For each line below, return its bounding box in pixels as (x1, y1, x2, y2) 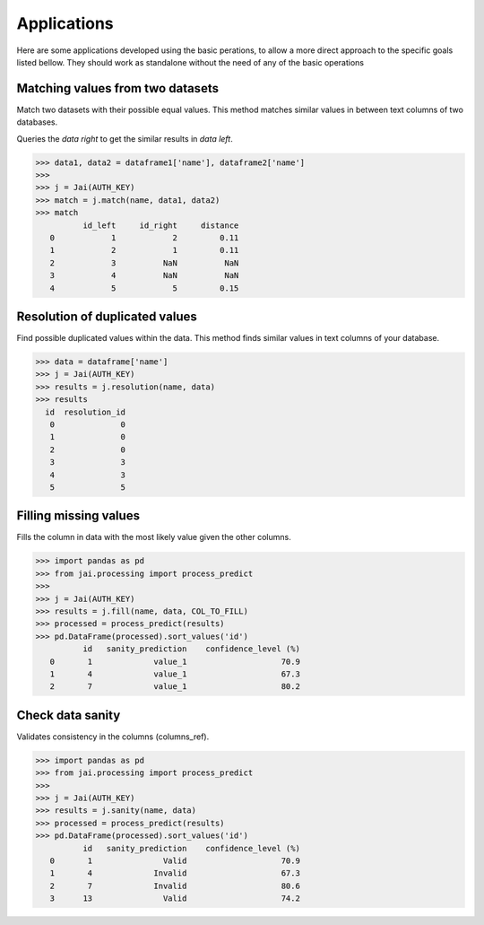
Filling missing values (16, 508, 141, 524)
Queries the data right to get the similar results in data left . (16, 133, 233, 144)
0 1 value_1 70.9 (49, 656, 300, 667)
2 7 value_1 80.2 (49, 682, 300, 692)
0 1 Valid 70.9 (49, 855, 300, 866)
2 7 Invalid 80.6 (49, 880, 300, 891)
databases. (16, 117, 58, 127)
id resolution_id (45, 406, 125, 417)
